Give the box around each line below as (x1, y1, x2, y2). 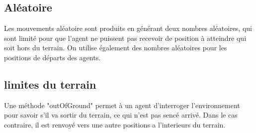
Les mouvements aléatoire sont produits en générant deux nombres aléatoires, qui (4, 23, 252, 33)
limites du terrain (4, 76, 96, 92)
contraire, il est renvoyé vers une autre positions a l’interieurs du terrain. (4, 119, 226, 130)
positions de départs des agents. (4, 52, 101, 62)
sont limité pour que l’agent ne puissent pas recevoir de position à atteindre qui (4, 32, 247, 43)
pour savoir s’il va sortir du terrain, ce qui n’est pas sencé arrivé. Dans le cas (4, 110, 238, 120)
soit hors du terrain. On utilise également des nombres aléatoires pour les (4, 42, 227, 53)
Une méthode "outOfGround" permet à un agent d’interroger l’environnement (4, 100, 240, 110)
